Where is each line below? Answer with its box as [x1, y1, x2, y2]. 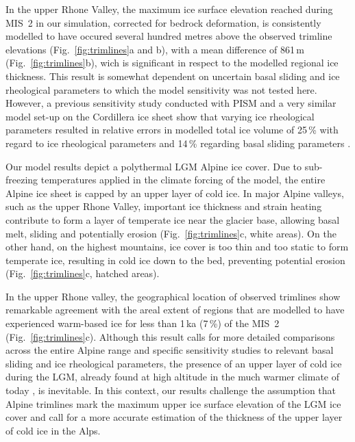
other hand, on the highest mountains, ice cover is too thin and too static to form [5, 239, 349, 254]
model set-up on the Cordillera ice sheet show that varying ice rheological [5, 109, 315, 123]
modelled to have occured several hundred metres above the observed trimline [5, 29, 332, 43]
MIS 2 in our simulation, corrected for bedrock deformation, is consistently [5, 15, 321, 29]
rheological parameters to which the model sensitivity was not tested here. [5, 82, 317, 96]
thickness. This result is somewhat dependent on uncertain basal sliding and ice [5, 68, 340, 83]
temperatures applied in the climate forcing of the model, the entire [40, 172, 326, 187]
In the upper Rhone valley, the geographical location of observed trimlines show [5, 289, 341, 303]
